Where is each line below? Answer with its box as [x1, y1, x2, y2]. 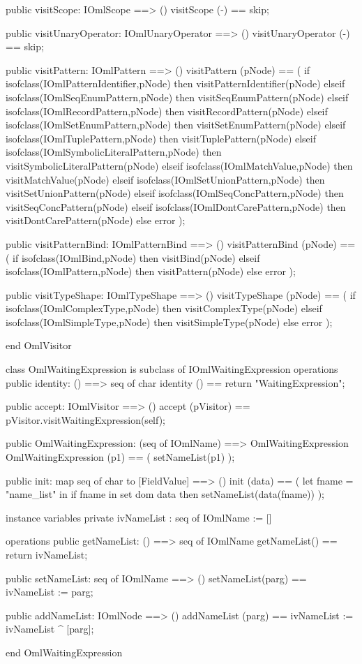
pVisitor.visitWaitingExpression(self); [6, 412, 165, 427]
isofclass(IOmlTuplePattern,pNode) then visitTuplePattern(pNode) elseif [6, 131, 317, 145]
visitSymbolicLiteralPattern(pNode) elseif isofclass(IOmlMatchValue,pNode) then [6, 158, 353, 172]
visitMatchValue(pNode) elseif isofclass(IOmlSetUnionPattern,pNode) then [6, 172, 325, 186]
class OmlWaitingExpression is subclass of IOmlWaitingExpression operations [6, 362, 338, 376]
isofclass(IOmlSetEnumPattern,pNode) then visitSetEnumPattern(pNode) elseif [6, 117, 346, 132]
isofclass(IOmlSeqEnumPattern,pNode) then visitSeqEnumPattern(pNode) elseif [6, 89, 349, 104]
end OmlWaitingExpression [6, 644, 123, 659]
